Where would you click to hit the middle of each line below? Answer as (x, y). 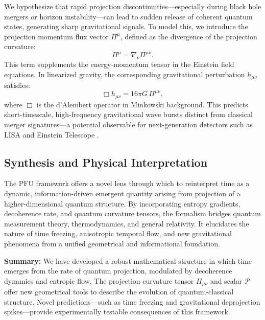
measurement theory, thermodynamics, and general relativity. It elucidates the (127, 223)
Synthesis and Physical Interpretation (106, 162)
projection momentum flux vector (56, 36)
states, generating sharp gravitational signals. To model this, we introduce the (126, 26)
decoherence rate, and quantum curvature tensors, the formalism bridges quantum (133, 213)
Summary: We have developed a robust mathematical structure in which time (128, 260)
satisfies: (17, 85)
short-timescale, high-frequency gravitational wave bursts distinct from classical (128, 114)
